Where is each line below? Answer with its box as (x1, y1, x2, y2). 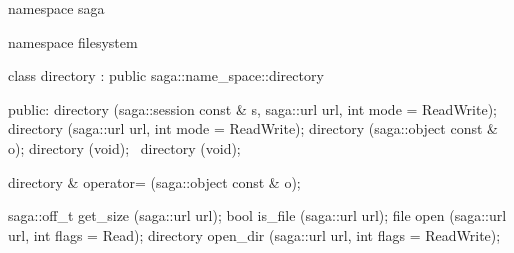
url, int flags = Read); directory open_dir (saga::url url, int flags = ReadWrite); (8, 224, 501, 245)
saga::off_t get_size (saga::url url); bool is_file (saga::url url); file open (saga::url (8, 205, 507, 226)
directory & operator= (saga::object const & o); (8, 171, 301, 192)
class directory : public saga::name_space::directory (8, 65, 324, 86)
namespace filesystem (8, 31, 138, 52)
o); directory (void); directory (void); (8, 137, 241, 158)
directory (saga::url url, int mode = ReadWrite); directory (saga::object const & (8, 118, 498, 139)
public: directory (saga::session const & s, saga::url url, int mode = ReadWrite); (8, 98, 498, 119)
